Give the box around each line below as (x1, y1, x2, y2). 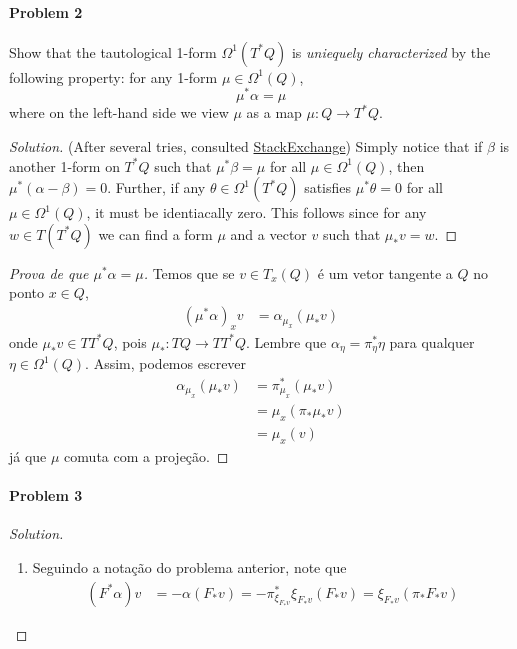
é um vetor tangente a (317, 262, 453, 283)
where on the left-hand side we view (9, 102, 229, 123)
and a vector (230, 223, 307, 244)
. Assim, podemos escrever (85, 353, 247, 374)
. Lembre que (245, 331, 327, 352)
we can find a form (98, 223, 213, 244)
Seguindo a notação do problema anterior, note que (32, 557, 347, 578)
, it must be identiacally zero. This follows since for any (86, 202, 427, 223)
